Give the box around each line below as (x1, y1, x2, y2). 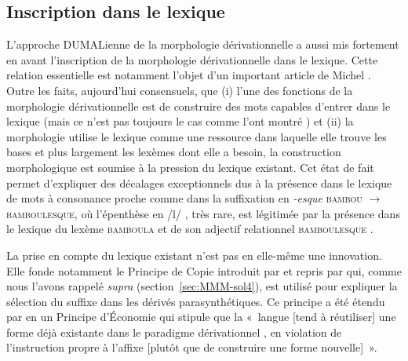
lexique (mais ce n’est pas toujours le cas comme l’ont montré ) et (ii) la (6, 113, 354, 129)
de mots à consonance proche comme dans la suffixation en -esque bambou (6, 190, 362, 206)
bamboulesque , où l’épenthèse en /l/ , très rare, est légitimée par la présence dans (6, 205, 400, 221)
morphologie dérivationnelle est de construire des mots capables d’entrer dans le (6, 97, 391, 114)
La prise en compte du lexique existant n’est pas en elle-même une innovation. (6, 246, 382, 263)
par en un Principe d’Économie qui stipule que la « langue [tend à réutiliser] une (6, 308, 396, 325)
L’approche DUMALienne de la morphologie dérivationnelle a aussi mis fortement (6, 36, 399, 53)
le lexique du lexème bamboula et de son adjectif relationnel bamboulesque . (6, 221, 373, 237)
